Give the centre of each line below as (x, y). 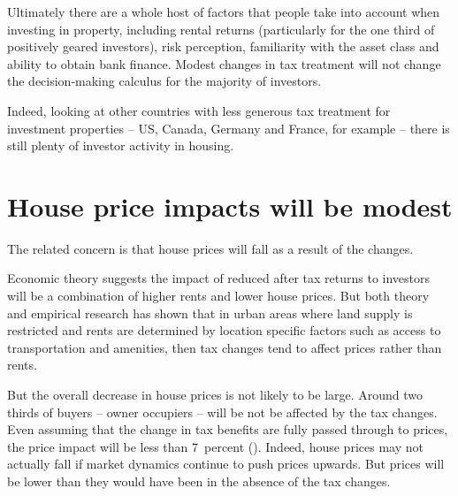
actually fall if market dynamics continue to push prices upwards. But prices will (226, 464)
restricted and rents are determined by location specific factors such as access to (224, 330)
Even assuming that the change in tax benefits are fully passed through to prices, (228, 429)
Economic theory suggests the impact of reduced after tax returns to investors (219, 278)
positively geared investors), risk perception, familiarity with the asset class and (223, 46)
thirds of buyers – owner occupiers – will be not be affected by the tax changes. (222, 412)
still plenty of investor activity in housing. (121, 145)
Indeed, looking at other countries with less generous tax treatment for (199, 110)
